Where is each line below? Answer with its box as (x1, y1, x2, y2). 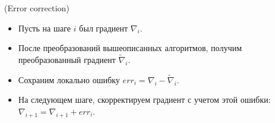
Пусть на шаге (18, 21, 71, 34)
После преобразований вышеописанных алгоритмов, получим (18, 42, 242, 54)
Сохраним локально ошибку (18, 73, 120, 86)
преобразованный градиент (18, 53, 116, 65)
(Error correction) (4, 2, 70, 14)
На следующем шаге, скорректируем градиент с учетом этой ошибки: (18, 93, 271, 106)
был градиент (79, 21, 128, 34)
